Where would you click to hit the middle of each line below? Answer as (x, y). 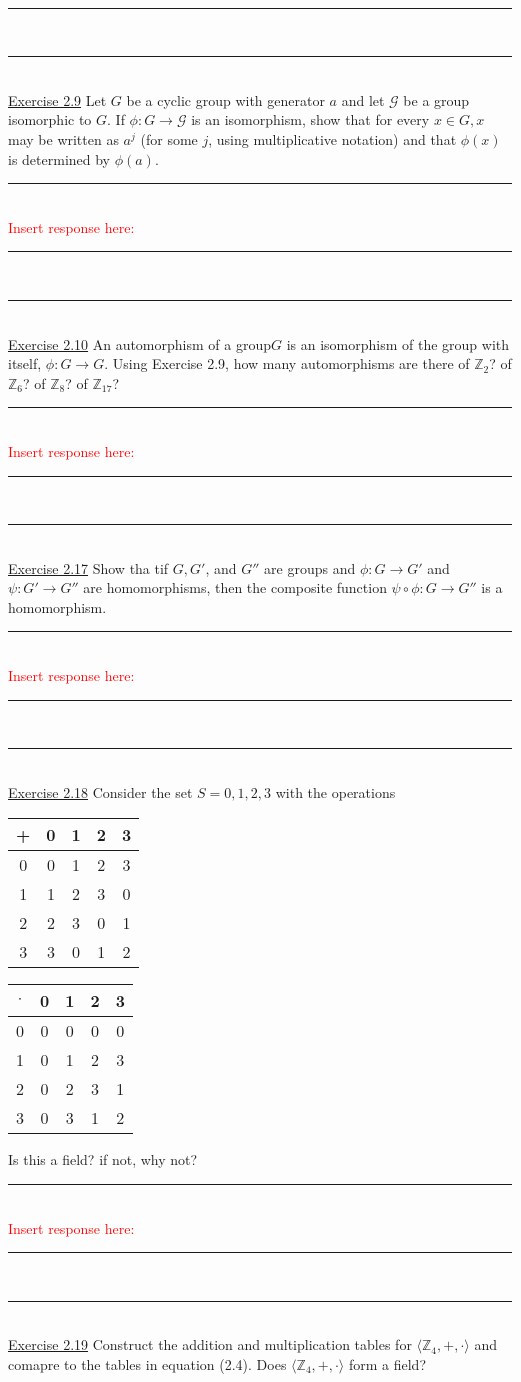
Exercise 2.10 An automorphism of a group (139, 343)
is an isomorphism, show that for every (310, 119)
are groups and (310, 567)
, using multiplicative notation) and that (332, 138)
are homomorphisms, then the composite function (235, 587)
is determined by (59, 158)
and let (363, 99)
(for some (169, 138)
